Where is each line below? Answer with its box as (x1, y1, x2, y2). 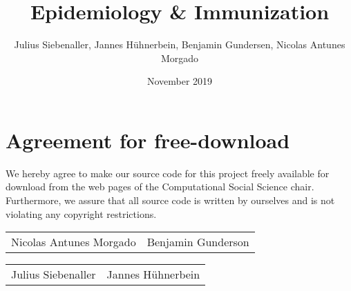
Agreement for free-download (6, 126, 290, 154)
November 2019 (146, 74, 213, 88)
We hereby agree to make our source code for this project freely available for (6, 165, 330, 180)
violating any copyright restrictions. (6, 206, 157, 221)
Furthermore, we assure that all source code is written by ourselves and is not (6, 193, 335, 208)
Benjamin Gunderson (146, 234, 249, 250)
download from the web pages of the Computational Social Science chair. (6, 179, 314, 194)
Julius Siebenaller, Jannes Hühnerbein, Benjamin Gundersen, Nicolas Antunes (14, 37, 345, 52)
